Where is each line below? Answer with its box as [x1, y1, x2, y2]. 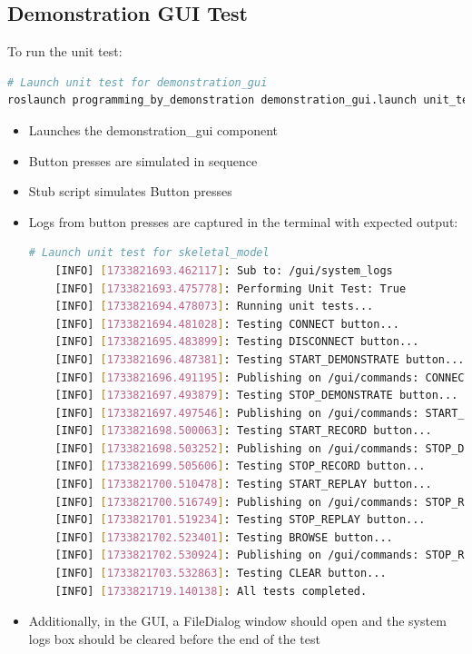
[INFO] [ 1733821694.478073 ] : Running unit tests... [54, 300, 374, 313]
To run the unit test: [7, 42, 123, 61]
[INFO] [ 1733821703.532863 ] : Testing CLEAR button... [54, 567, 387, 580]
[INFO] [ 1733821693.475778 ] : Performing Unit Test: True [54, 282, 407, 295]
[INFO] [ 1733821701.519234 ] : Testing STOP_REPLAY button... [54, 513, 426, 527]
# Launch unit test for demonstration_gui [7, 75, 268, 89]
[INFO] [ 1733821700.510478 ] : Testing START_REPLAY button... [54, 478, 432, 491]
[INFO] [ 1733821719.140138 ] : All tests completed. [54, 584, 368, 598]
